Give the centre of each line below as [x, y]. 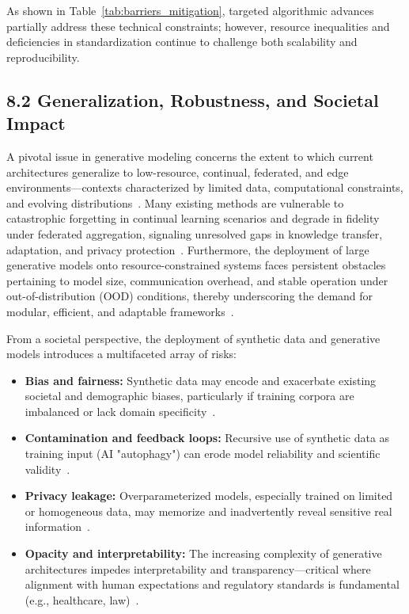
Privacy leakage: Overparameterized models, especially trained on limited [209, 496]
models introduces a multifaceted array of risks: [121, 354]
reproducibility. [43, 57]
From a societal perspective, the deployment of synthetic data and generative [193, 338]
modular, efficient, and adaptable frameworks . [120, 311]
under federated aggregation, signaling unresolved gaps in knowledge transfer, [195, 233]
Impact [36, 123]
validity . [47, 469]
